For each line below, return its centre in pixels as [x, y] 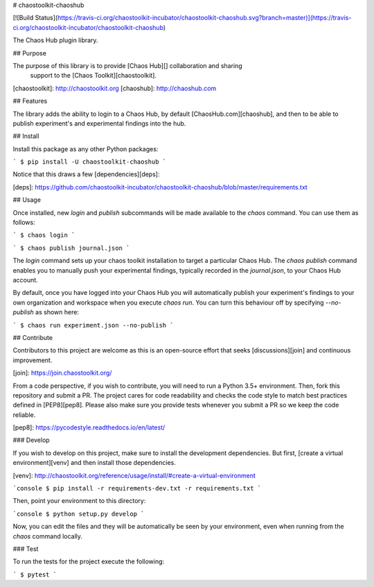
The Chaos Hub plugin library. [55, 40]
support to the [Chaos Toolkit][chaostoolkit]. [93, 76]
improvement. [33, 360]
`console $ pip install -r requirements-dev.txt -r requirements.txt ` [137, 488]
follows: [24, 223]
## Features [30, 101]
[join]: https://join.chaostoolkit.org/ [62, 373]
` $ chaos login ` [44, 235]
